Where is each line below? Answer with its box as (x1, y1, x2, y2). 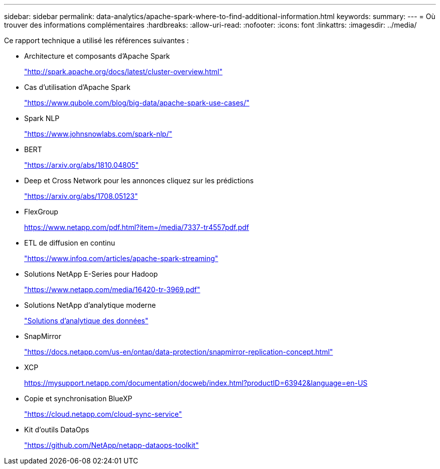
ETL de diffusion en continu (24, 239, 115, 247)
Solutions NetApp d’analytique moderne (24, 301, 156, 309)
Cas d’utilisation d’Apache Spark (24, 83, 131, 91)
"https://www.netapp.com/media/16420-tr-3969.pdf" (24, 285, 200, 294)
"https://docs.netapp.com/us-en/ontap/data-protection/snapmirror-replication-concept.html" (24, 347, 333, 356)
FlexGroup (24, 207, 58, 216)
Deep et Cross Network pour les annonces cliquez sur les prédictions (24, 176, 254, 185)
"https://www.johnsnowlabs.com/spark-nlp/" (24, 130, 172, 138)
